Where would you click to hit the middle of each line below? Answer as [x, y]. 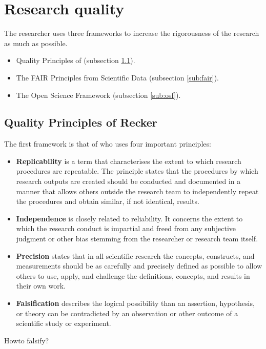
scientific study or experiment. [64, 323]
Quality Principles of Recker [81, 122]
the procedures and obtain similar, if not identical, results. [108, 201]
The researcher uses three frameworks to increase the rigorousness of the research [132, 33]
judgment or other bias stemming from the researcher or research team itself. [137, 239]
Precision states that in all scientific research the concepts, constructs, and [135, 255]
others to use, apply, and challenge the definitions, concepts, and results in [133, 275]
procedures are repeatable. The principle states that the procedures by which [137, 171]
